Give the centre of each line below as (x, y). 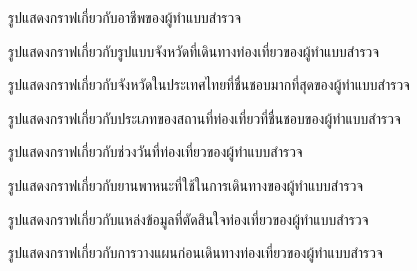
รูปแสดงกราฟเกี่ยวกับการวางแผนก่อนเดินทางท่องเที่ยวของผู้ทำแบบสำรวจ (195, 252)
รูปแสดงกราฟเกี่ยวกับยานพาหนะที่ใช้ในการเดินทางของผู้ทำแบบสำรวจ (186, 184)
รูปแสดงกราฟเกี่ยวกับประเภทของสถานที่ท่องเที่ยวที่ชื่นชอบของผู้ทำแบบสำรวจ (204, 117)
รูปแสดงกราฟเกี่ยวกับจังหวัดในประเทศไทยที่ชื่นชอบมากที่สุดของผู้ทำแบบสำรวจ (209, 84)
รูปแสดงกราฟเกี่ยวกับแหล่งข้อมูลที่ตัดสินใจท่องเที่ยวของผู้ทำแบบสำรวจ (188, 218)
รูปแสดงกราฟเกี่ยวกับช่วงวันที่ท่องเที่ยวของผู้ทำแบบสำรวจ (155, 151)
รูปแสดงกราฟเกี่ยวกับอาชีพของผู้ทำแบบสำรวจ (125, 17)
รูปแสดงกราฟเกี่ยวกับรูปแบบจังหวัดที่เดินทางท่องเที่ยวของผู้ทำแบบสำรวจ (194, 50)
